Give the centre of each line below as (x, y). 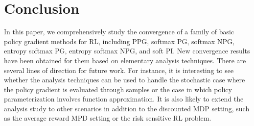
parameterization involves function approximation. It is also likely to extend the (124, 99)
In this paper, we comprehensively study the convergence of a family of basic (119, 32)
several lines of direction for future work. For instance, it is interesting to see (119, 70)
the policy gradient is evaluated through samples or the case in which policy (118, 89)
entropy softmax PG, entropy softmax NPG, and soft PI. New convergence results (127, 51)
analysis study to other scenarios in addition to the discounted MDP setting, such (127, 108)
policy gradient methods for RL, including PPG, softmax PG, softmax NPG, (119, 41)
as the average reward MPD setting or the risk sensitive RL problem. (108, 118)
